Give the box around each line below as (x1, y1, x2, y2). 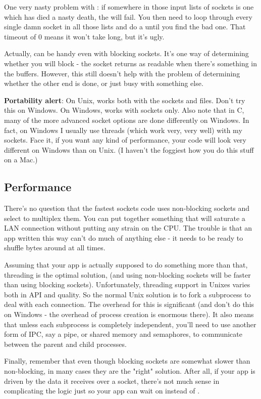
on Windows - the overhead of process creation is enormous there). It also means (4, 309, 254, 320)
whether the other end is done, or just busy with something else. (4, 78, 203, 88)
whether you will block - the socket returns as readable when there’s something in (4, 58, 257, 68)
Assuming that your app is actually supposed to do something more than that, (4, 259, 248, 270)
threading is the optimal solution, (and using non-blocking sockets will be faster (4, 269, 251, 280)
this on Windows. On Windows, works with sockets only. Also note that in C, (4, 105, 244, 115)
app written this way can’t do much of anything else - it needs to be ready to (4, 232, 243, 243)
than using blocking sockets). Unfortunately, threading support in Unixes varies (4, 279, 250, 290)
